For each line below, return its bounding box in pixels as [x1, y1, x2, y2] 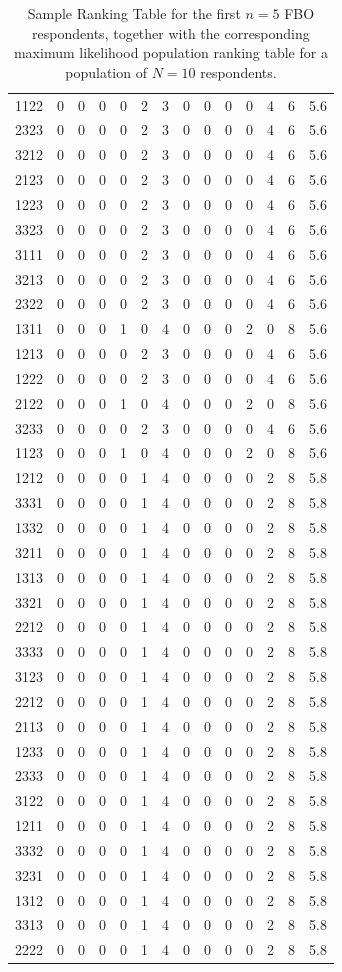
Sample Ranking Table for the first [27, 3, 241, 23]
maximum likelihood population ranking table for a [13, 42, 328, 63]
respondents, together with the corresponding [32, 22, 310, 43]
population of [65, 61, 147, 82]
